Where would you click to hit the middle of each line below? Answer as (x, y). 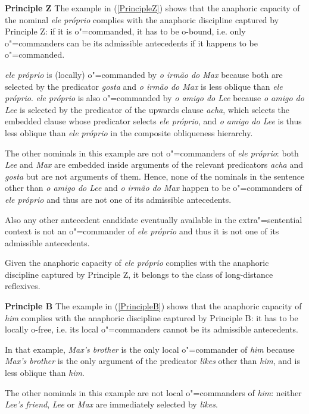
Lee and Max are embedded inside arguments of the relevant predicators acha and (154, 164)
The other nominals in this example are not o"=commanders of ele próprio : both (152, 153)
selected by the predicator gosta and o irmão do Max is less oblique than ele (144, 86)
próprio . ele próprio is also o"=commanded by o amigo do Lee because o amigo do (154, 98)
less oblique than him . (45, 373)
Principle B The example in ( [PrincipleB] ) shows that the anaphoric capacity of (153, 306)
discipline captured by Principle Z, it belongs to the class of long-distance (139, 274)
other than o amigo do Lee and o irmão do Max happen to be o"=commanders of (153, 188)
